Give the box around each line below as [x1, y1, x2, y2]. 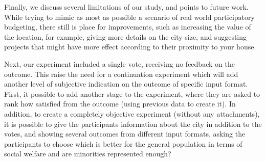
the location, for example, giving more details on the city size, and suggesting [4, 31, 247, 42]
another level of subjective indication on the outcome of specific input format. [4, 78, 248, 89]
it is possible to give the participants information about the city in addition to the [4, 118, 262, 129]
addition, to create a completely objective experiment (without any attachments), [4, 108, 260, 119]
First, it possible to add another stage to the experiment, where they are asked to [4, 88, 260, 99]
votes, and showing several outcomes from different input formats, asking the [4, 128, 246, 139]
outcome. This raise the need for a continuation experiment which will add [4, 68, 238, 79]
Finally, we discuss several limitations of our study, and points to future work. [4, 2, 249, 12]
